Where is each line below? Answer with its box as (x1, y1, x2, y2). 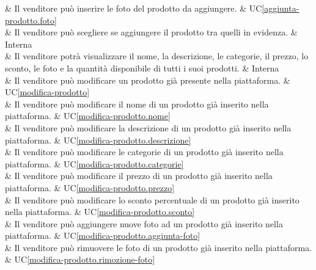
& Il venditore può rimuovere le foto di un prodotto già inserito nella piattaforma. (5, 241, 312, 254)
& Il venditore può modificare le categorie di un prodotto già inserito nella (5, 145, 284, 158)
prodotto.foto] (5, 13, 57, 26)
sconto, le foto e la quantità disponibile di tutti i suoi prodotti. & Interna (5, 61, 279, 74)
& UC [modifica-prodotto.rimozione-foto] (5, 253, 155, 266)
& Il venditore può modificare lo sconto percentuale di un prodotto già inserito (5, 193, 299, 206)
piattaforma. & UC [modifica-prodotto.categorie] (5, 157, 184, 170)
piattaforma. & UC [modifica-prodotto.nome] (5, 109, 171, 122)
